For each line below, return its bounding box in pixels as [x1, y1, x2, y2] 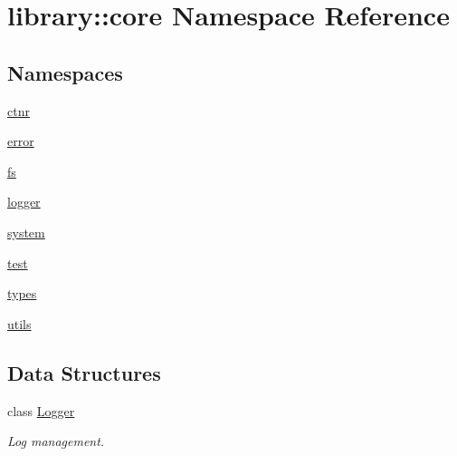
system [7, 222, 45, 241]
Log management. [7, 432, 105, 451]
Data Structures [7, 358, 161, 386]
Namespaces [7, 58, 123, 86]
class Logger [7, 401, 75, 420]
